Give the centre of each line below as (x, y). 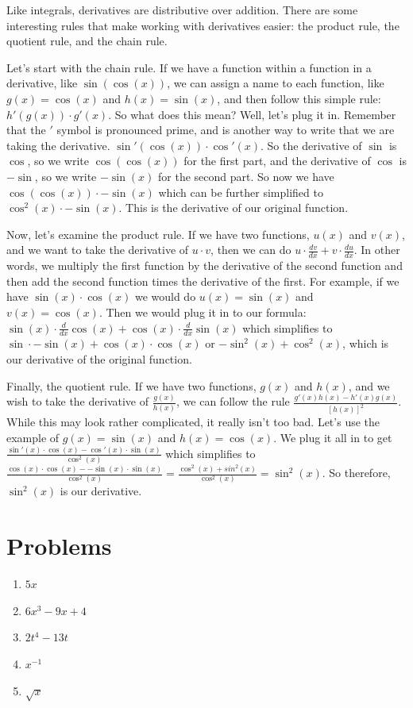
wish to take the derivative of (77, 401)
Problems (59, 546)
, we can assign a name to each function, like (276, 83)
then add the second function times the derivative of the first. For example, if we (203, 281)
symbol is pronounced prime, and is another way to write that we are (226, 130)
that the (26, 130)
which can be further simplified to (241, 192)
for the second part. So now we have (246, 176)
